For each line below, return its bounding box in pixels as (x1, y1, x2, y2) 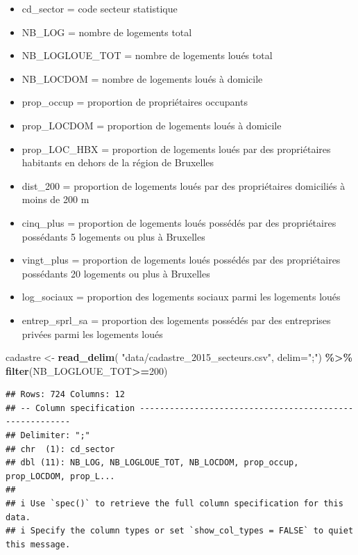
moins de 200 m (22, 192, 89, 207)
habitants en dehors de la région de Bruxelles (22, 155, 214, 170)
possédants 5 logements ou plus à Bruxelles (22, 229, 205, 243)
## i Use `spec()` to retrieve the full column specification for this (6, 499, 343, 509)
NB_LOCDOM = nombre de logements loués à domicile (22, 71, 263, 86)
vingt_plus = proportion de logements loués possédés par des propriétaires (22, 252, 341, 267)
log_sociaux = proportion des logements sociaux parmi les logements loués (22, 289, 341, 304)
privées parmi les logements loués (22, 326, 163, 341)
